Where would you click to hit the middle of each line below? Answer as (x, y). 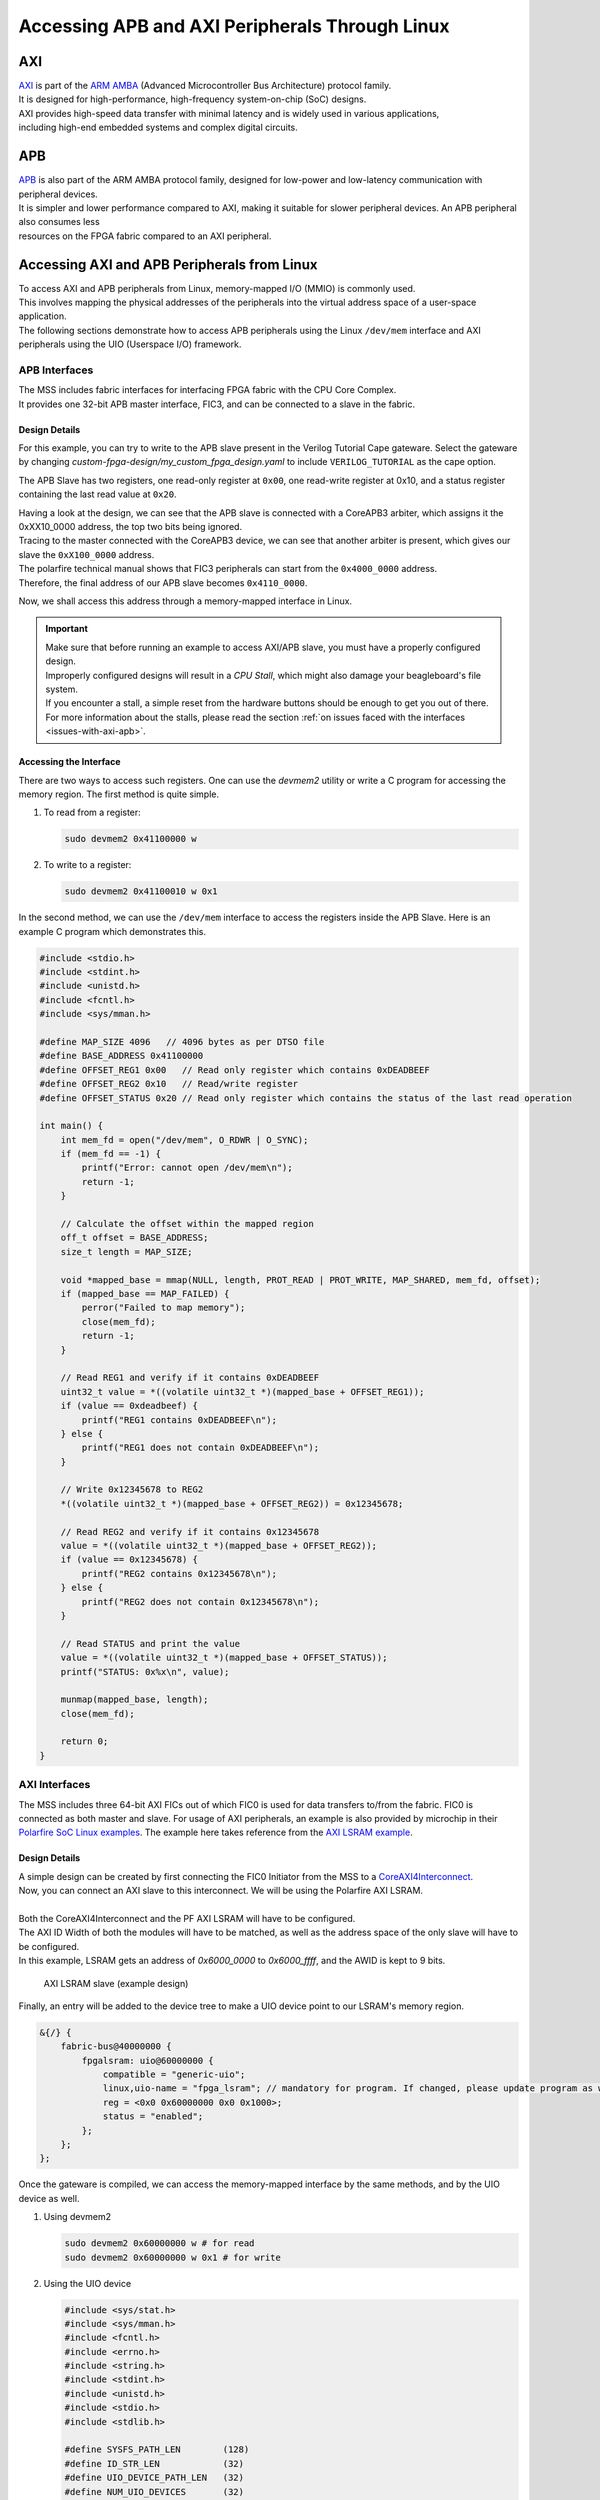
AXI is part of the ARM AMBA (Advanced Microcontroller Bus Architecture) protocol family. (205, 86)
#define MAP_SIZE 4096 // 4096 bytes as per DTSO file (182, 1041)
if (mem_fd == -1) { (111, 1154)
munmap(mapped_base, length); (134, 1699)
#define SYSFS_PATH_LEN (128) (157, 2449)
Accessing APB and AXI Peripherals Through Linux (234, 26)
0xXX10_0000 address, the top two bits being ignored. (130, 527)
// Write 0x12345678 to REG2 (132, 1489)
